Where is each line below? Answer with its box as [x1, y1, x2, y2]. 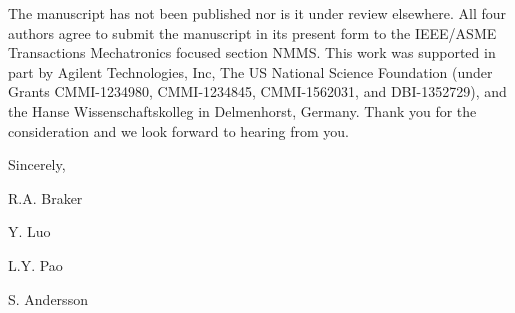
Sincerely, [8, 154, 66, 175]
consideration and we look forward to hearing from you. [8, 120, 349, 141]
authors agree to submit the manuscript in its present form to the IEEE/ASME [8, 22, 497, 43]
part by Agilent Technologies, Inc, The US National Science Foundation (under [8, 61, 493, 82]
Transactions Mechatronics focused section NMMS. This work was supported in [8, 42, 496, 63]
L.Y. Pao [8, 254, 63, 275]
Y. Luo [8, 221, 51, 242]
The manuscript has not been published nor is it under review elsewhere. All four [8, 3, 507, 23]
